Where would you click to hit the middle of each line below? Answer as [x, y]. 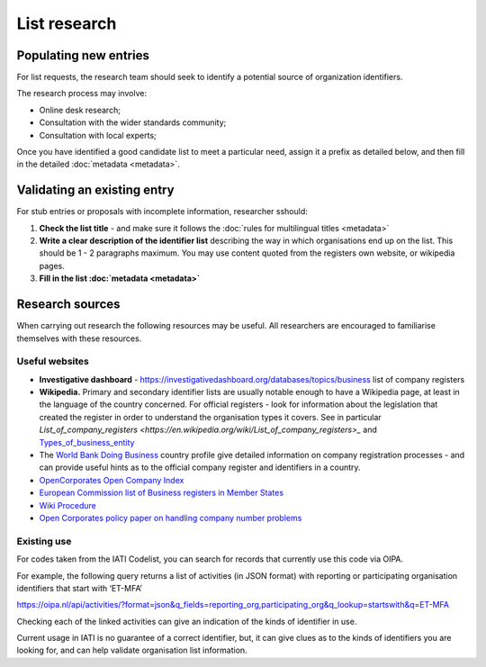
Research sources [68, 305]
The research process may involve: [82, 94]
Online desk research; [80, 110]
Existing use [44, 541]
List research [67, 23]
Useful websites [53, 362]
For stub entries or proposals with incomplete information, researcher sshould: [162, 212]
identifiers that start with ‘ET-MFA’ [80, 588]
